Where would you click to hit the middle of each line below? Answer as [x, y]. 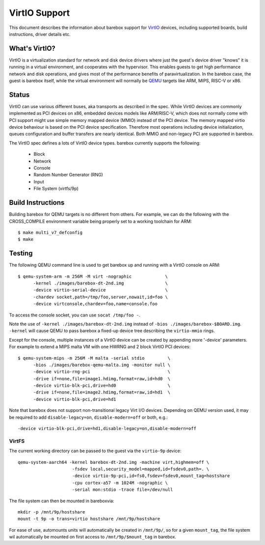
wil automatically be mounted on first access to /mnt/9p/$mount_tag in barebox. [93, 537]
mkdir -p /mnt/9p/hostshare [52, 512]
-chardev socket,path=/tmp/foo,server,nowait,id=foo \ [100, 297]
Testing [21, 253]
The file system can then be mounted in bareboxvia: [62, 501]
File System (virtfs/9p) [56, 189]
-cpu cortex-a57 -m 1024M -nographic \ [120, 483]
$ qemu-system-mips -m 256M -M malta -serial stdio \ [94, 358]
